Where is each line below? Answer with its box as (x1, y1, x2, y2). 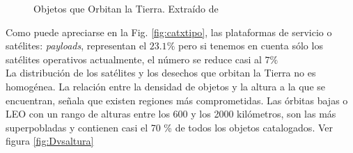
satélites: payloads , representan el (6, 38, 147, 53)
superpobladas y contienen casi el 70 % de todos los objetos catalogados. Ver (6, 120, 333, 134)
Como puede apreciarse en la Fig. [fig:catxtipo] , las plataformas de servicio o (6, 24, 332, 39)
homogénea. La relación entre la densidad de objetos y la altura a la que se (6, 79, 326, 93)
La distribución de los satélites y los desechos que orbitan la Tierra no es (6, 65, 316, 80)
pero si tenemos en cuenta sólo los (178, 38, 323, 53)
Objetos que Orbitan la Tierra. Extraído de (33, 1, 219, 15)
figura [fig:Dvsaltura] (6, 134, 94, 148)
